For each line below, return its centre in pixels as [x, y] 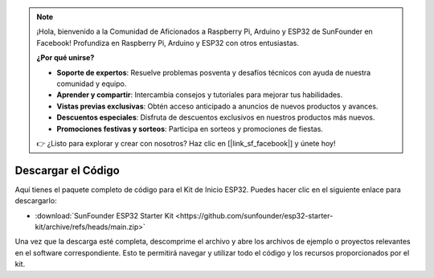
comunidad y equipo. [92, 84]
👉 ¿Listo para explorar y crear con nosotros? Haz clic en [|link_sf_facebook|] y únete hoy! [186, 143]
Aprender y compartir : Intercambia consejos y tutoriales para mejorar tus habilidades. [200, 95]
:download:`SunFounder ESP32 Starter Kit [104, 215]
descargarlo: [36, 201]
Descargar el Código [67, 170]
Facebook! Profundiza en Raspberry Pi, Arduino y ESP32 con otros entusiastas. [168, 43]
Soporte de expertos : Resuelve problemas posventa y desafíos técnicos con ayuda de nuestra [214, 72]
